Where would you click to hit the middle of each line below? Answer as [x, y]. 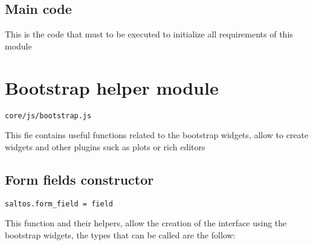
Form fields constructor [79, 179]
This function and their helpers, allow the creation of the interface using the [146, 223]
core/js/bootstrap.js [48, 116]
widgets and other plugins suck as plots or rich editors [105, 146]
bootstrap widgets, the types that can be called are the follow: [120, 234]
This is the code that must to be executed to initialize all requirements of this [149, 34]
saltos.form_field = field [59, 204]
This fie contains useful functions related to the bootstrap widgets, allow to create [157, 135]
